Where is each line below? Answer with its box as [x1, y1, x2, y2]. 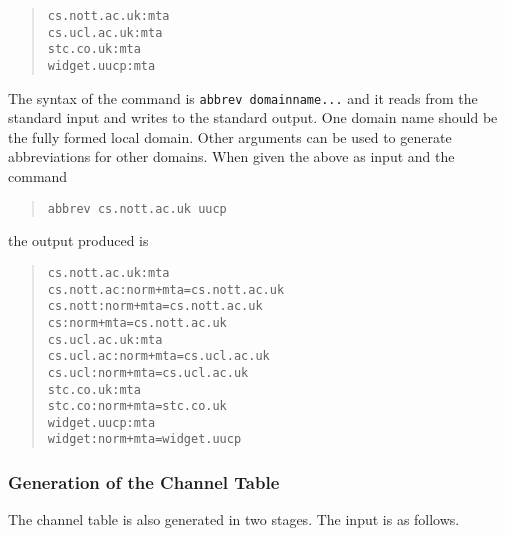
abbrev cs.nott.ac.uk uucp [47, 201, 227, 216]
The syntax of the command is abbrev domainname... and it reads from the [8, 87, 478, 108]
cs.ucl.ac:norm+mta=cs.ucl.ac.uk [47, 349, 270, 364]
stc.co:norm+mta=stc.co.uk [47, 399, 227, 414]
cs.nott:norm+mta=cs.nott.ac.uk [47, 299, 263, 314]
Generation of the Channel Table [8, 470, 280, 495]
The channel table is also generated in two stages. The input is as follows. [8, 509, 460, 530]
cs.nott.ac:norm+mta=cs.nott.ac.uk [47, 282, 285, 297]
